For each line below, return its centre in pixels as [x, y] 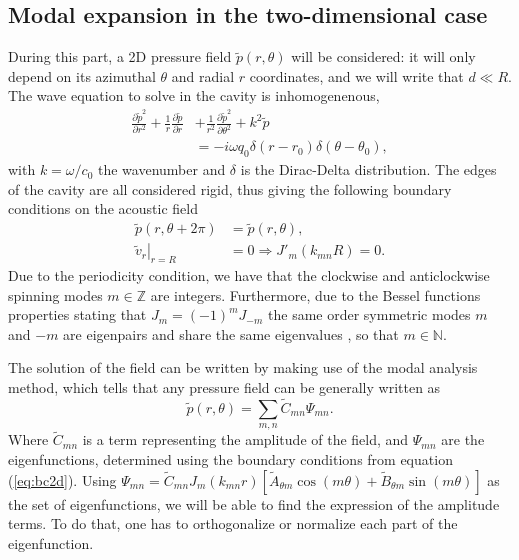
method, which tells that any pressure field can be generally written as [224, 386]
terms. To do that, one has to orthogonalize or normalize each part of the [233, 523]
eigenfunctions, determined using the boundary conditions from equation [230, 459]
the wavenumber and [161, 169]
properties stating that [77, 314]
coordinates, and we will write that [356, 75]
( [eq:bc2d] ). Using [62, 479]
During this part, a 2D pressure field [120, 56]
